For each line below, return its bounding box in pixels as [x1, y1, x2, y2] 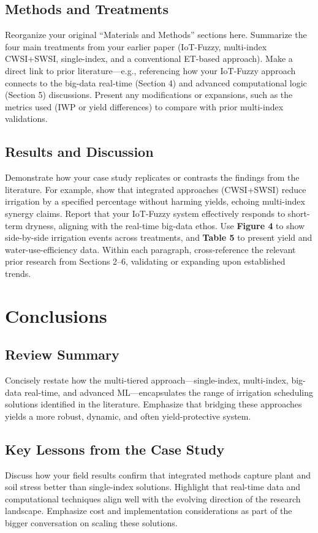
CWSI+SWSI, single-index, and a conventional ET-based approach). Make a [5, 52, 293, 65]
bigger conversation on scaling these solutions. [5, 516, 178, 529]
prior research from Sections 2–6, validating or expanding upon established [5, 255, 286, 268]
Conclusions [5, 303, 107, 328]
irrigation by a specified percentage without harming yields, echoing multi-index [5, 195, 305, 208]
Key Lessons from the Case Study [5, 439, 225, 458]
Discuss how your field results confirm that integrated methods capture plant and [5, 468, 311, 481]
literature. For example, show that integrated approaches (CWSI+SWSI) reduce [5, 183, 306, 195]
